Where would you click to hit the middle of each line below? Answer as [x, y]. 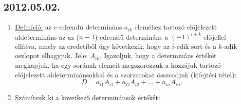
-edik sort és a [195, 46]
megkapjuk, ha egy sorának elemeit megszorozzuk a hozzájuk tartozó [118, 65]
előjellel [215, 37]
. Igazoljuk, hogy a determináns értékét [158, 55]
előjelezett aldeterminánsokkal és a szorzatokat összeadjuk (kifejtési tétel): [126, 74]
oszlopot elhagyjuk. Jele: [51, 55]
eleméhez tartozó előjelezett [176, 27]
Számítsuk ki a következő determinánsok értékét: [87, 97]
